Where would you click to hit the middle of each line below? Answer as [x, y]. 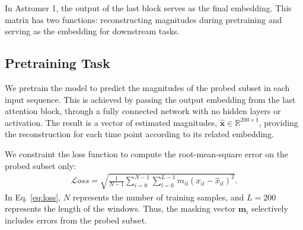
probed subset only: [40, 165]
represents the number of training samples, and [158, 197]
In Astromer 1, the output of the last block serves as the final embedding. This [148, 8]
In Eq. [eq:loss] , [33, 197]
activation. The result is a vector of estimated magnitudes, [111, 122]
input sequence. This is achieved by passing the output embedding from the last [150, 99]
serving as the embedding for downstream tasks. [92, 31]
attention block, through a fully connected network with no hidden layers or [143, 111]
